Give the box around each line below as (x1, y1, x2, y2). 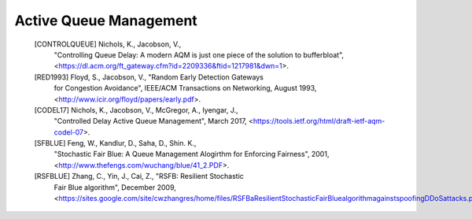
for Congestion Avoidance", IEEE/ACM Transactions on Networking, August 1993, (53, 84, 317, 93)
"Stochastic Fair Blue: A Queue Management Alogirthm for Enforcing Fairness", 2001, (53, 150, 330, 159)
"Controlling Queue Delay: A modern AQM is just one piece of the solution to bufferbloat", (53, 50, 345, 59)
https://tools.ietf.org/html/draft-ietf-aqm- (253, 117, 385, 126)
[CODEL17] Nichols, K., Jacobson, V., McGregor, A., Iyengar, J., (34, 105, 238, 114)
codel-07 (53, 127, 84, 137)
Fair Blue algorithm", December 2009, (53, 182, 177, 192)
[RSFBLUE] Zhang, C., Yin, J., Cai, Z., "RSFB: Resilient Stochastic (34, 172, 244, 181)
